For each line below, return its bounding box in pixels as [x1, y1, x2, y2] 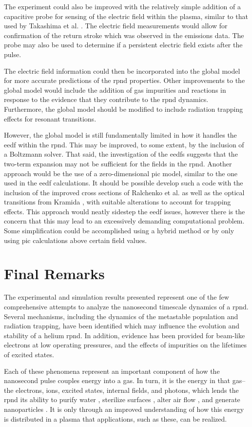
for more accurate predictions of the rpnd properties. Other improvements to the [4, 75, 245, 85]
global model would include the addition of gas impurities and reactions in [4, 84, 226, 95]
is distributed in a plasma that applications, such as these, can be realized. [4, 413, 227, 424]
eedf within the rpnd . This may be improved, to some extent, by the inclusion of [4, 139, 244, 149]
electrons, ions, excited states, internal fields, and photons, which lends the [16, 385, 239, 395]
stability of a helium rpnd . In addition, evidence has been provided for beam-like [4, 330, 245, 340]
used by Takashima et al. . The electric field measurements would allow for [4, 20, 228, 31]
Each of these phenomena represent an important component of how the [4, 366, 220, 376]
